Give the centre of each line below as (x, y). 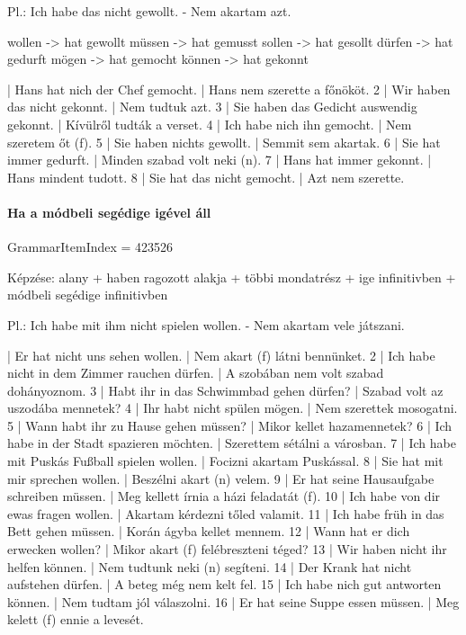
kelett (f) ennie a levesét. (76, 619)
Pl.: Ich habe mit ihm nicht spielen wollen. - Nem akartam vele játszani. (206, 324)
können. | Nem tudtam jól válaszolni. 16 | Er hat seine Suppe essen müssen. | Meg (233, 601)
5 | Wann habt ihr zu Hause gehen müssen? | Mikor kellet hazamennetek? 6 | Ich (230, 425)
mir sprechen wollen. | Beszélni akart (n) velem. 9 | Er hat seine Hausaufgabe (221, 478)
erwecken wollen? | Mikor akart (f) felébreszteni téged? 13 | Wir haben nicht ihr (227, 549)
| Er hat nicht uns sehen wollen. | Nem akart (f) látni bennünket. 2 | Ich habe (221, 355)
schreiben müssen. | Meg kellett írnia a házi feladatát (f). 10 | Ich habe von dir (224, 496)
